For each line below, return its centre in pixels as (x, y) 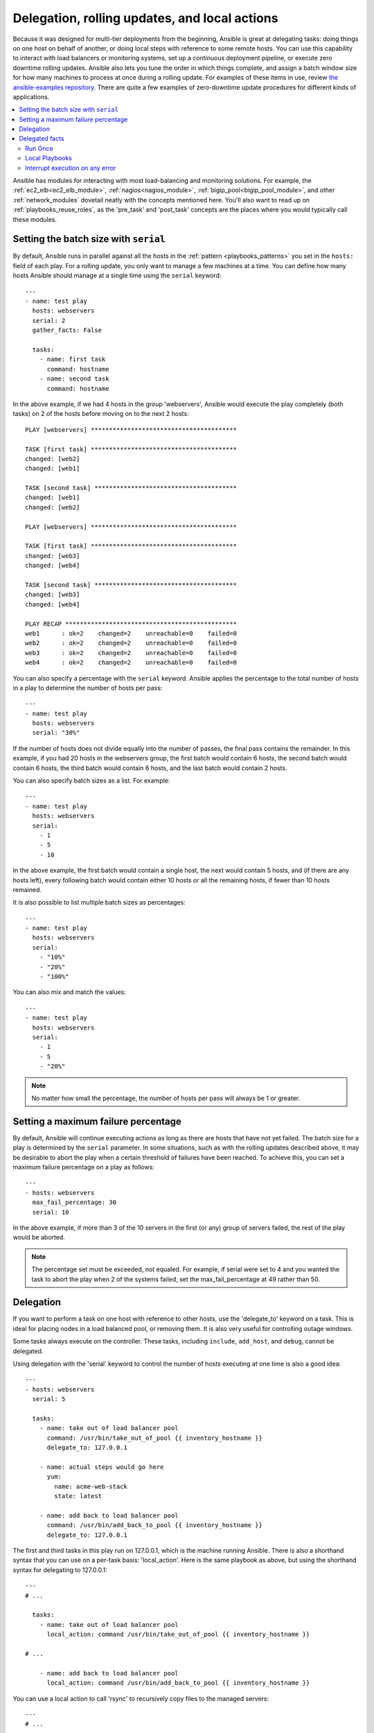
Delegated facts (42, 139)
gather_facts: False (67, 330)
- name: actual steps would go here (101, 1467)
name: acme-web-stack (91, 1486)
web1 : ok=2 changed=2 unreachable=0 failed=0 (131, 633)
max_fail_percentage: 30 (74, 1202)
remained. (27, 889)
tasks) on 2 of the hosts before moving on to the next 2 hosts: (101, 414)
